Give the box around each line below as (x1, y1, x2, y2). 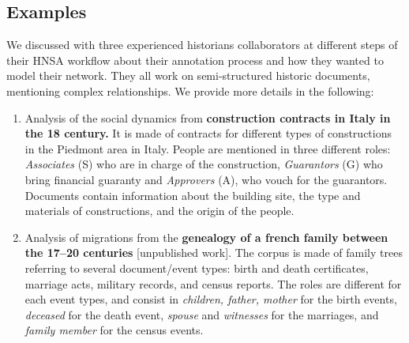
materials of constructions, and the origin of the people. (24, 202, 295, 219)
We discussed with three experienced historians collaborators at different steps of (6, 36, 398, 53)
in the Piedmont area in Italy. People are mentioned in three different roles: (24, 140, 391, 156)
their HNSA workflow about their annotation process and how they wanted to (6, 51, 384, 68)
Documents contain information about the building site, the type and (24, 187, 361, 203)
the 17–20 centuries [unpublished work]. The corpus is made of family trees (24, 244, 403, 261)
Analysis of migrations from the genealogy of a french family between (24, 228, 388, 245)
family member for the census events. (24, 322, 204, 338)
